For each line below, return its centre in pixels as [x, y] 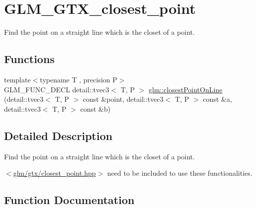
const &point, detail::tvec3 [123, 99]
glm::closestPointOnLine [186, 89]
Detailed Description [58, 135]
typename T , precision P [79, 79]
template [17, 79]
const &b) [95, 108]
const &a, [217, 99]
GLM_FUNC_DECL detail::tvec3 [57, 89]
